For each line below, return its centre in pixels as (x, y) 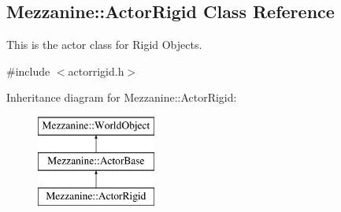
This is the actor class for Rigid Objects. (104, 45)
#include (28, 71)
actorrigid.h (96, 71)
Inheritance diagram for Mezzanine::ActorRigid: (122, 97)
